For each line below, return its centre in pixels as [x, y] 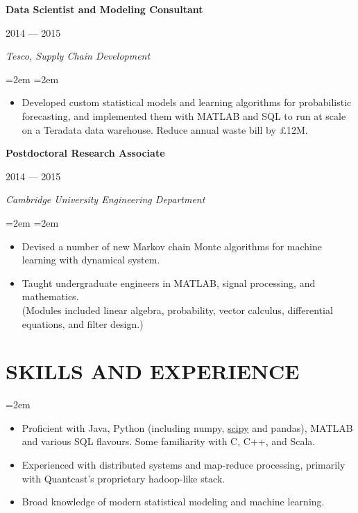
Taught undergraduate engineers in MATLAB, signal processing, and [169, 282]
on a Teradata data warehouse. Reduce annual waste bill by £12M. [165, 129]
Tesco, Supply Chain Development [78, 56]
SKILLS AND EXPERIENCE [153, 371]
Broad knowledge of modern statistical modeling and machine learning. [173, 502]
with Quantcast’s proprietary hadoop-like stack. [123, 478]
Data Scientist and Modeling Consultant [104, 9]
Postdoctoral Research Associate [85, 153]
